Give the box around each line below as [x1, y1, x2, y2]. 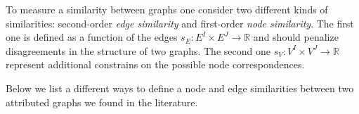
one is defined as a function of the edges [6, 30, 178, 44]
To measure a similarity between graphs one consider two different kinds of [6, 2, 328, 16]
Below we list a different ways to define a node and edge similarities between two [6, 80, 354, 95]
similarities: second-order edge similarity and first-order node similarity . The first [6, 15, 354, 30]
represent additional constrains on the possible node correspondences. [6, 57, 305, 72]
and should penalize [253, 30, 339, 44]
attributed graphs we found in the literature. [6, 94, 198, 109]
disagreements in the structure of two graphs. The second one [6, 43, 270, 58]
